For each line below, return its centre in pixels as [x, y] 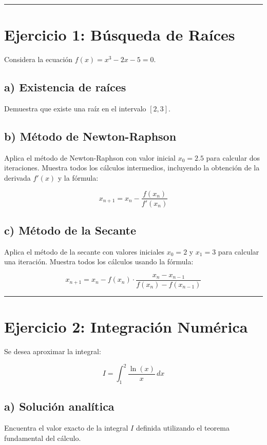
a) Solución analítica [59, 406]
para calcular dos [233, 157]
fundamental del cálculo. [43, 438]
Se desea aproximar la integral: [53, 351]
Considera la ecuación [39, 59]
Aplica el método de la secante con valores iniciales [84, 251]
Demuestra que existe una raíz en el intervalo [75, 108]
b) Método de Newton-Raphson [90, 136]
